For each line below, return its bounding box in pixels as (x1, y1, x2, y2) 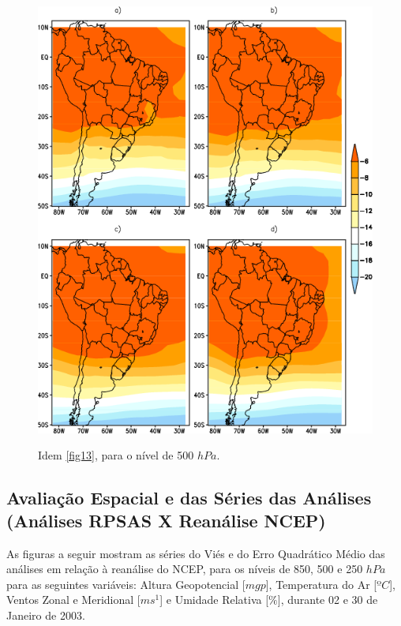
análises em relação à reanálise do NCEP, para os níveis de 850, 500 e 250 (6, 560, 363, 577)
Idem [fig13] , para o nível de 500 (38, 446, 194, 463)
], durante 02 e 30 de (277, 591, 378, 608)
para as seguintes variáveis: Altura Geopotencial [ (6, 575, 245, 592)
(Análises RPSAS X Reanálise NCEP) (6, 508, 326, 532)
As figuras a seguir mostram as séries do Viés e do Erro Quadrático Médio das (6, 545, 385, 561)
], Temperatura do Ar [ (265, 575, 377, 592)
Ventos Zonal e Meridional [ (6, 591, 141, 608)
